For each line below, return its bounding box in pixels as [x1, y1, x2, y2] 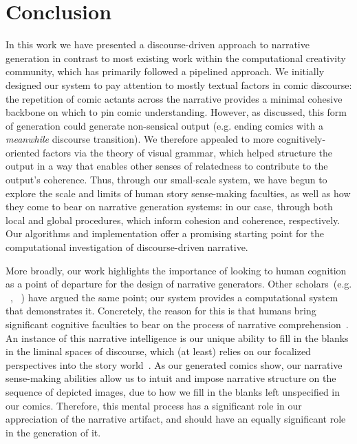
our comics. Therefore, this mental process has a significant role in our [6, 398, 302, 412]
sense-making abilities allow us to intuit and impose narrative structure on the [6, 371, 336, 385]
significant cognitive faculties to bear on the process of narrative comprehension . [6, 317, 349, 331]
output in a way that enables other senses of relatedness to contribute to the [6, 159, 328, 173]
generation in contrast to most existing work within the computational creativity [6, 50, 346, 65]
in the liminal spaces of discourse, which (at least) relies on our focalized [6, 344, 311, 359]
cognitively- [277, 132, 326, 146]
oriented [6, 145, 40, 159]
